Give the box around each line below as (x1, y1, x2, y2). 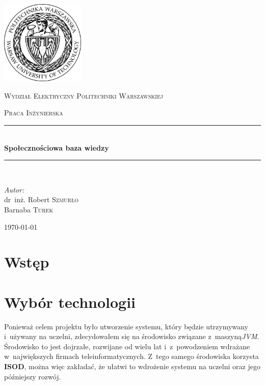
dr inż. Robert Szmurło (4, 194, 78, 205)
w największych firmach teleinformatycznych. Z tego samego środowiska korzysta (4, 351, 259, 362)
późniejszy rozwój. (4, 371, 61, 381)
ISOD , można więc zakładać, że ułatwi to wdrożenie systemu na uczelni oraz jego (4, 361, 260, 371)
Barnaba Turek (4, 204, 54, 214)
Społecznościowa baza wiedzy (4, 142, 109, 153)
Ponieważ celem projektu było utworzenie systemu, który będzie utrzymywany (4, 321, 248, 331)
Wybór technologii (4, 291, 136, 312)
